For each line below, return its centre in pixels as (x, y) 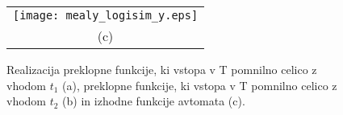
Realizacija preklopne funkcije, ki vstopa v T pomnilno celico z (162, 69)
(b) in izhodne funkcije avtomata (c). (154, 101)
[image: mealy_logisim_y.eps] (106, 15)
